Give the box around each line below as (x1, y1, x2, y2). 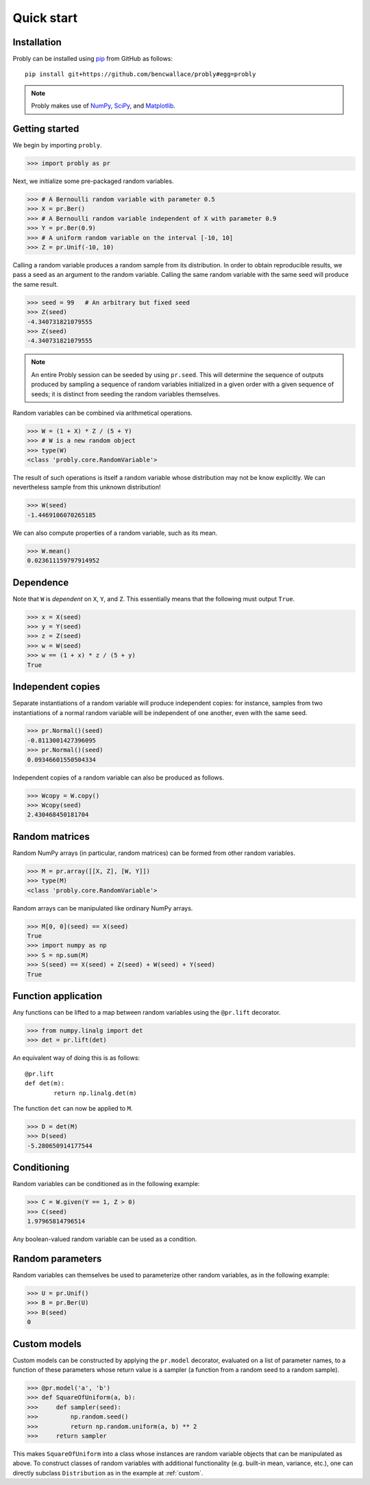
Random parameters (12, 1253, 102, 1264)
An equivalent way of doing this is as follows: (12, 1054, 140, 1062)
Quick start (12, 10, 78, 25)
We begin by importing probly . (12, 141, 102, 149)
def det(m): (25, 1080, 65, 1087)
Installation (12, 36, 62, 48)
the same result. (12, 280, 58, 288)
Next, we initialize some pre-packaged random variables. (12, 177, 174, 185)
